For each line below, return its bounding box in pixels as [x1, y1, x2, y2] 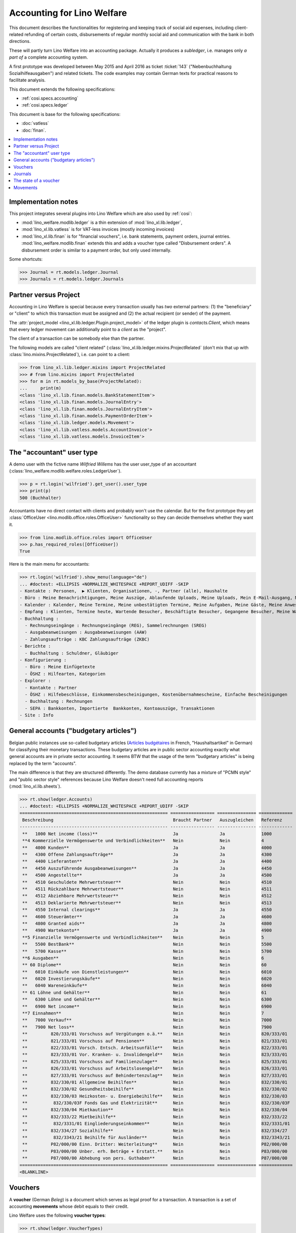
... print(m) [19, 385, 62, 391]
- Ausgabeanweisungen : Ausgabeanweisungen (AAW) [25, 629, 148, 635]
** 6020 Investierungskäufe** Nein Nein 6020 [22, 976, 272, 981]
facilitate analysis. [9, 77, 46, 83]
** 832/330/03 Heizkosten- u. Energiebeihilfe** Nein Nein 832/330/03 [22, 1093, 288, 1099]
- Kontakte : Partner [25, 685, 77, 690]
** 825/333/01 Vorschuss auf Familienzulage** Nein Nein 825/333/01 [22, 1058, 288, 1064]
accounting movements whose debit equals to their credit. [9, 1203, 129, 1209]
